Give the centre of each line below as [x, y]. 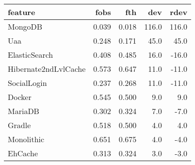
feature [22, 12]
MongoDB [25, 26]
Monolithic [26, 139]
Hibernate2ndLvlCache [47, 69]
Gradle [19, 125]
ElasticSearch [31, 55]
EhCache [23, 153]
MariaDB [24, 111]
